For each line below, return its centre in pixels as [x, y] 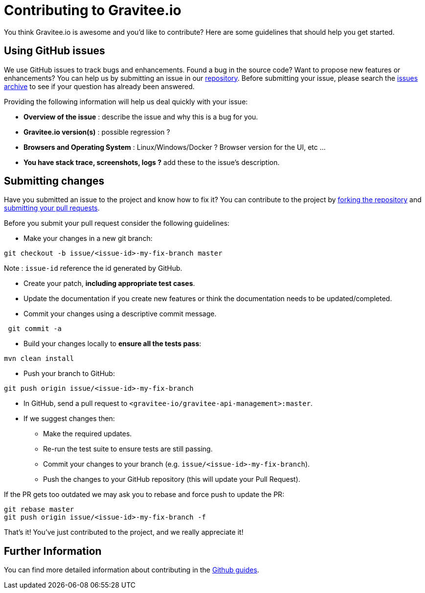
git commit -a [35, 329]
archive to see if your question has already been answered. [99, 86]
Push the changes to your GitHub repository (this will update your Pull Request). [172, 479]
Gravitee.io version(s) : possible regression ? [97, 132]
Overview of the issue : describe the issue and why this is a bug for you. [141, 117]
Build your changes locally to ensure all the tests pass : [112, 344]
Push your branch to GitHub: [69, 374]
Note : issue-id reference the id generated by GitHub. [93, 268]
